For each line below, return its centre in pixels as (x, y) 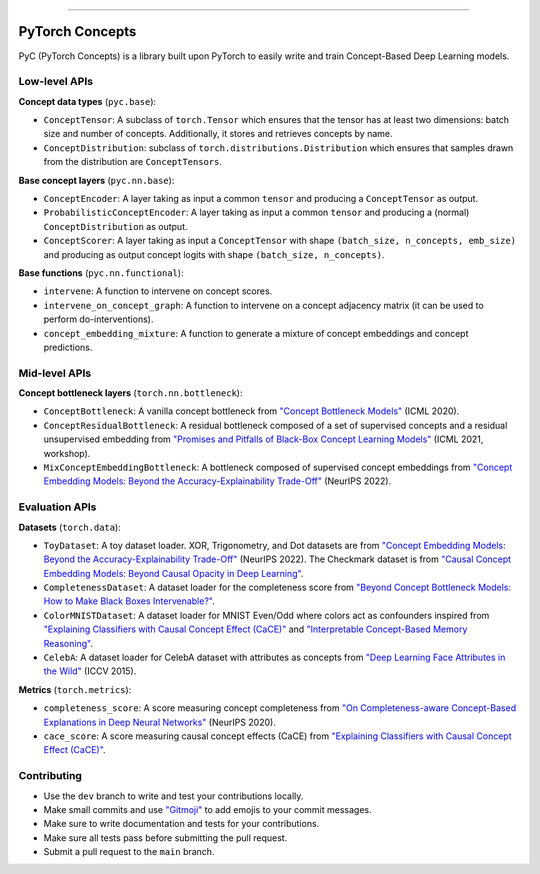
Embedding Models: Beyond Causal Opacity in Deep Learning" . (173, 573)
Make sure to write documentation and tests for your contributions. (181, 824)
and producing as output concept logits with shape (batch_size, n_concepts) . (214, 254)
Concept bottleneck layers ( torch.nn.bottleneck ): (130, 393)
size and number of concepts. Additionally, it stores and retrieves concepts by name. (218, 134)
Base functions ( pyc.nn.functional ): (101, 272)
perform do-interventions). (98, 319)
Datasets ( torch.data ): (70, 527)
